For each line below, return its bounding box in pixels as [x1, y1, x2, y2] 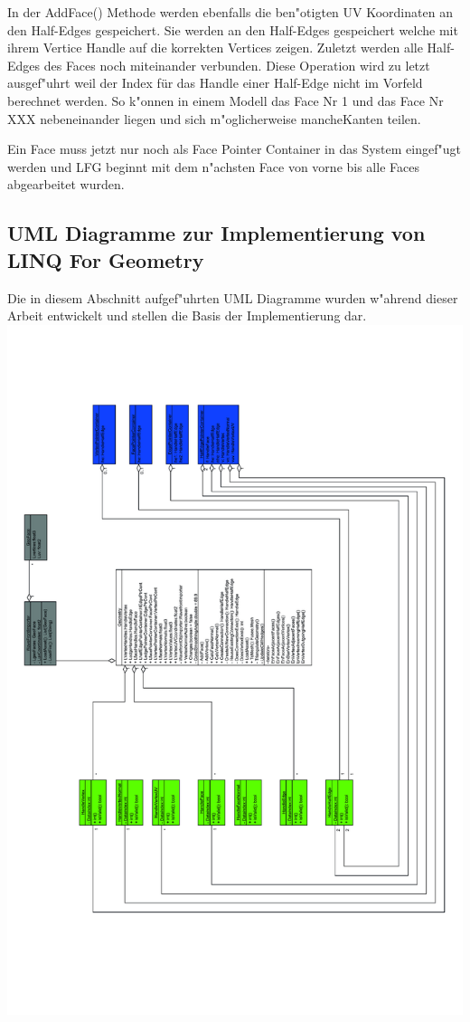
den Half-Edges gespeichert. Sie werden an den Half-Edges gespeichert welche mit [7, 20, 458, 39]
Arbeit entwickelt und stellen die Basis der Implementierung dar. [7, 306, 367, 325]
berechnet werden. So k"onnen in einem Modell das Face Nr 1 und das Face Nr [7, 91, 444, 110]
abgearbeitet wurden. [7, 175, 125, 194]
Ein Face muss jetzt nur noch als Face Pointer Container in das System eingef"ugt [7, 139, 461, 158]
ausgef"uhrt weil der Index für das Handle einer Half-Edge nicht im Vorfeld [7, 73, 423, 92]
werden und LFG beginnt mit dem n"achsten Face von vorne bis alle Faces [7, 157, 419, 176]
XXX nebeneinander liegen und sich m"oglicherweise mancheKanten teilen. [7, 109, 421, 128]
